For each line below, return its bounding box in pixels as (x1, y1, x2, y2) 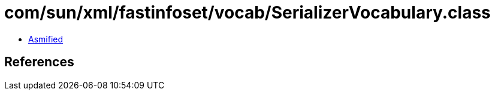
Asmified (28, 33, 64, 44)
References (4, 54, 74, 70)
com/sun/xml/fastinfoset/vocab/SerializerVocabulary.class (4, 2, 491, 23)
